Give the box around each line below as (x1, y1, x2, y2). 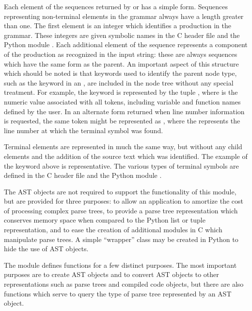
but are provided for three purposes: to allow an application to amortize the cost (4, 196, 243, 206)
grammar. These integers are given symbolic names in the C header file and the (4, 30, 240, 40)
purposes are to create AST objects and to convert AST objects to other (4, 269, 219, 279)
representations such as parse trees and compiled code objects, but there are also (4, 279, 244, 289)
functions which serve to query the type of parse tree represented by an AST (4, 288, 232, 298)
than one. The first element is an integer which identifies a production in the (4, 20, 231, 31)
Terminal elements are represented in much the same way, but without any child (4, 141, 242, 152)
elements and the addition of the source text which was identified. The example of (4, 151, 248, 161)
